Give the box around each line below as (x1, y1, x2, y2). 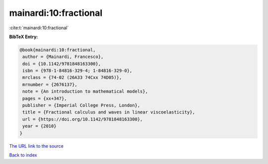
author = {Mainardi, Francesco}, (22, 54, 104, 59)
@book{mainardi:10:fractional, (19, 47, 96, 53)
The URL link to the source (9, 143, 64, 149)
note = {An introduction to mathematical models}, (22, 89, 148, 94)
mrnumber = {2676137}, (22, 82, 78, 87)
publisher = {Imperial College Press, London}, (22, 103, 140, 109)
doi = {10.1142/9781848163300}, (22, 61, 101, 66)
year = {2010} (22, 123, 57, 129)
